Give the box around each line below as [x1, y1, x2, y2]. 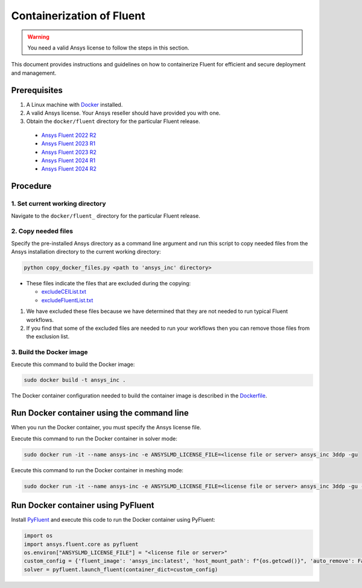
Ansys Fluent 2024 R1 [41, 157, 96, 164]
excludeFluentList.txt [41, 296, 94, 304]
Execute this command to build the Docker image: [11, 361, 135, 368]
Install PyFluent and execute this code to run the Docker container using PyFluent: [11, 516, 215, 523]
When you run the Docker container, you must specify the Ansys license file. [11, 424, 202, 431]
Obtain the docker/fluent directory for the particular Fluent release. [26, 118, 200, 125]
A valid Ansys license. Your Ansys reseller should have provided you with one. [26, 109, 221, 117]
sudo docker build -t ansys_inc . [24, 377, 126, 384]
